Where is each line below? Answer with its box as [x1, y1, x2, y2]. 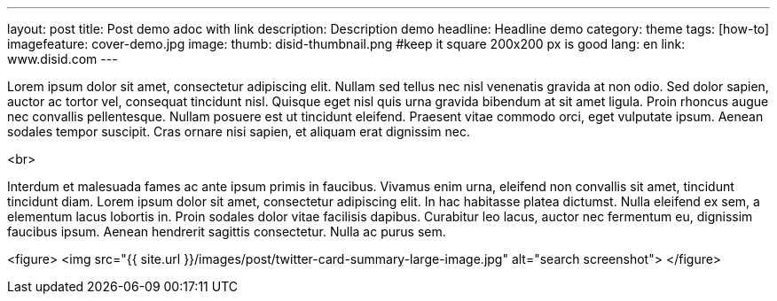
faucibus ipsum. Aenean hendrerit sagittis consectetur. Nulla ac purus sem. [7, 224, 446, 239]
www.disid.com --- [7, 51, 118, 66]
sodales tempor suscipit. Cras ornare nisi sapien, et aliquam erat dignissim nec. [7, 124, 471, 139]
